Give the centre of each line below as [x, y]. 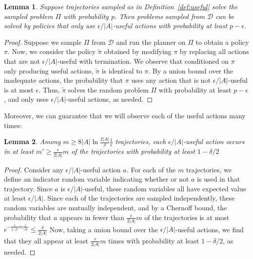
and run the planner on [151, 42]
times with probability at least [154, 240]
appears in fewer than [92, 217]
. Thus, [49, 89]
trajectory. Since [28, 188]
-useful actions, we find [209, 229]
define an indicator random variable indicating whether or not [97, 179]
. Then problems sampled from [160, 16]
